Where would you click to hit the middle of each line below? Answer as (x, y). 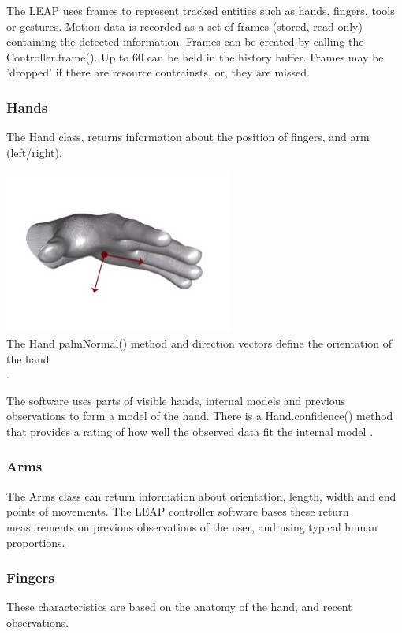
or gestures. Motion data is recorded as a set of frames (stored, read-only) (184, 26)
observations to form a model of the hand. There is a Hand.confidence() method (200, 416)
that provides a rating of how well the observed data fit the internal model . (190, 431)
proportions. (36, 542)
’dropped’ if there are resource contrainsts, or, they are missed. (158, 72)
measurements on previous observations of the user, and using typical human (192, 526)
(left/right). (34, 152)
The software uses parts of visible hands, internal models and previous (176, 400)
